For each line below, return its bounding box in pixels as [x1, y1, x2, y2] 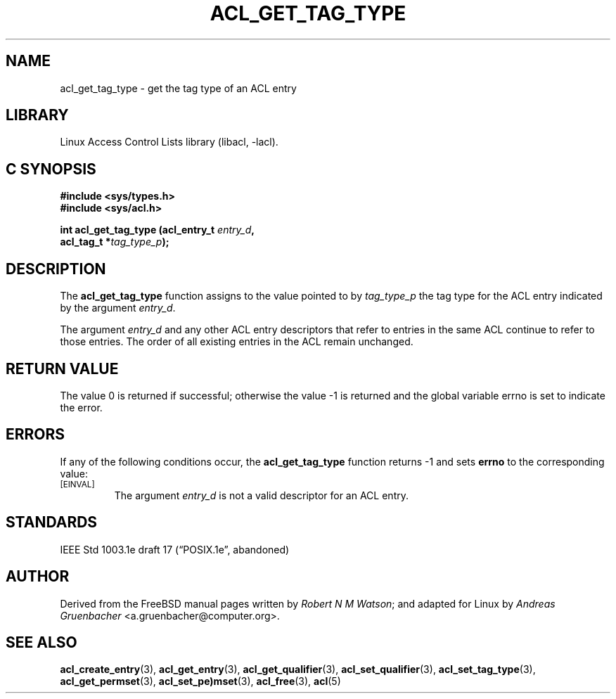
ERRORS [6, 425, 65, 444]
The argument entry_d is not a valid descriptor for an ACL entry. [114, 489, 409, 501]
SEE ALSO [6, 633, 77, 651]
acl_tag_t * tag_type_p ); [60, 236, 169, 248]
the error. [60, 401, 103, 413]
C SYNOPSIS [6, 160, 96, 178]
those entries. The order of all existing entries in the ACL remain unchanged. [60, 335, 413, 348]
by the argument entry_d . [60, 302, 176, 314]
